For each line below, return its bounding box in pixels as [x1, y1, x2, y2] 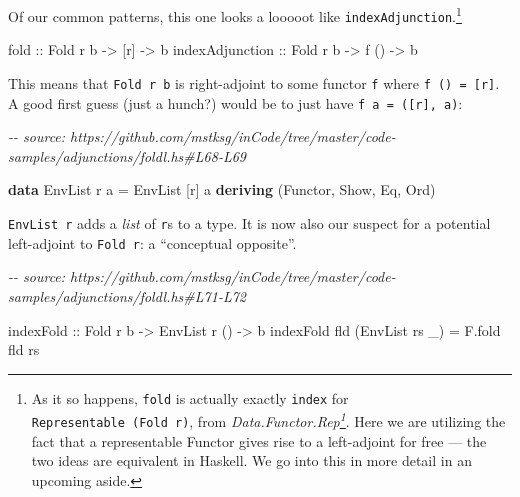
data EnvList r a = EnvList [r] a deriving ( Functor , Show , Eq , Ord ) [8, 179, 436, 200]
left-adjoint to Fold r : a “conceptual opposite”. [8, 232, 297, 253]
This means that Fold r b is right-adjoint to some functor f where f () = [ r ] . [8, 72, 500, 93]
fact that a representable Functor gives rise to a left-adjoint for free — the [31, 430, 487, 451]
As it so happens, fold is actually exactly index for [31, 387, 349, 408]
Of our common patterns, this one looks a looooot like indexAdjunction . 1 [8, 3, 462, 26]
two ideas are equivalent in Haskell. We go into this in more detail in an [31, 450, 472, 471]
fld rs [8, 339, 40, 360]
